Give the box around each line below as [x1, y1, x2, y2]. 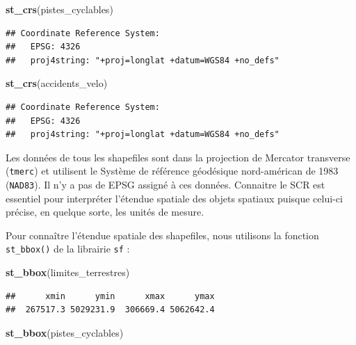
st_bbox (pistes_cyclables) [6, 325, 124, 339]
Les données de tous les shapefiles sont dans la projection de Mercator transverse [6, 150, 350, 164]
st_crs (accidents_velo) [6, 76, 108, 90]
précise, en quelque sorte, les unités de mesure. [6, 204, 204, 219]
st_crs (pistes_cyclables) [6, 2, 113, 16]
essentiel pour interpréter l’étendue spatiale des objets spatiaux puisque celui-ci [6, 191, 343, 205]
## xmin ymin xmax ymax [6, 291, 215, 301]
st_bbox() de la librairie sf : [6, 241, 130, 256]
